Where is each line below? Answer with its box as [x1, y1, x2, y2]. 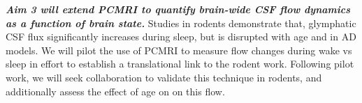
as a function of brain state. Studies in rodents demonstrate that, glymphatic [6, 15, 356, 30]
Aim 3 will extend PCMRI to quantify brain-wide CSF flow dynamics [6, 2, 350, 16]
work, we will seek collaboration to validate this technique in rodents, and [6, 70, 322, 84]
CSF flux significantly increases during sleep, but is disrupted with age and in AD [6, 29, 356, 44]
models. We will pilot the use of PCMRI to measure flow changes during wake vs [6, 42, 352, 57]
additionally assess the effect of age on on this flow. [6, 84, 225, 98]
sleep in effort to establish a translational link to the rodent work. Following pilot [6, 56, 354, 71]
